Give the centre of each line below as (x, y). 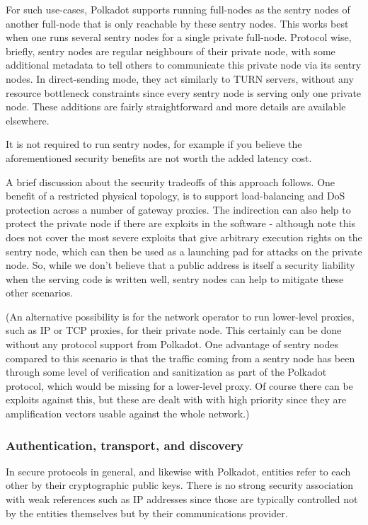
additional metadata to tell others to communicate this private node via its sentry (184, 65)
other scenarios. (40, 293)
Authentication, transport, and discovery (125, 445)
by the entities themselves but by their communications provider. (147, 513)
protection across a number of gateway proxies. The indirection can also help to (178, 209)
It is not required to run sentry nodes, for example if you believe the (154, 144)
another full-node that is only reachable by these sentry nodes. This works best (177, 23)
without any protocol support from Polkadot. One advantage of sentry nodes (172, 344)
